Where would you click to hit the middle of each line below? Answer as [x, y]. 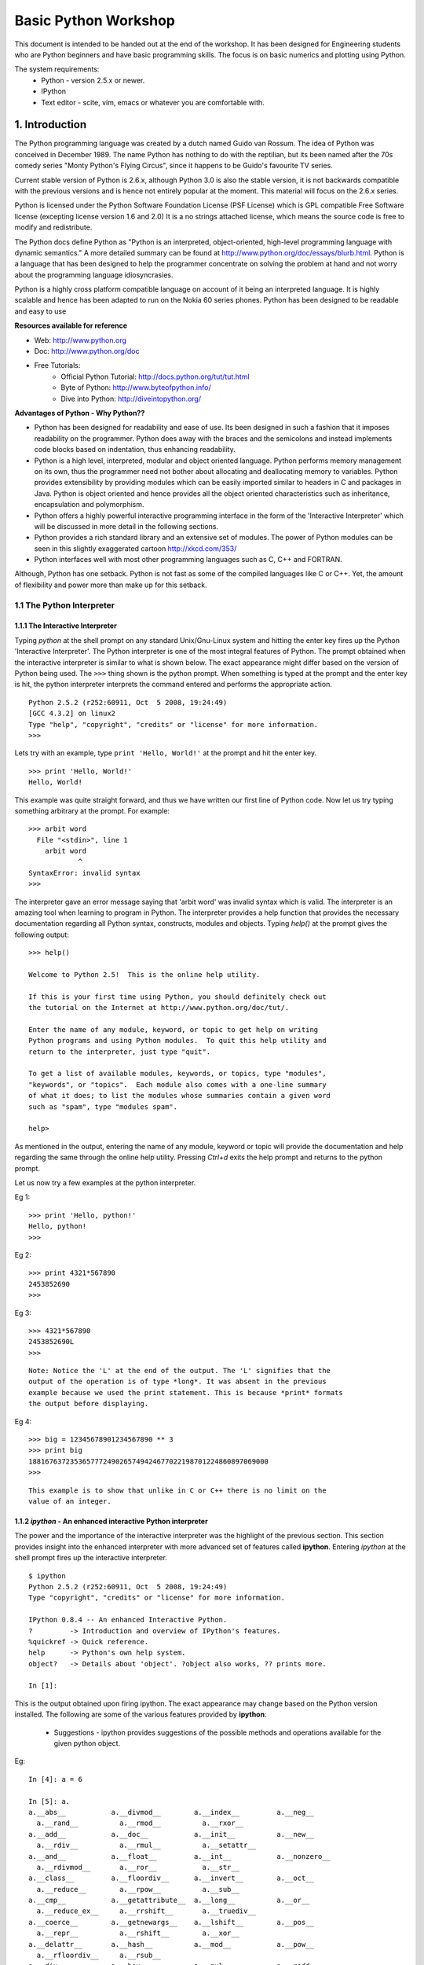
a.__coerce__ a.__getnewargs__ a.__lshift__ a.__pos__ [171, 1922]
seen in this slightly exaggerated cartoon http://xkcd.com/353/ [135, 548]
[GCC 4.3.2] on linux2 [72, 714]
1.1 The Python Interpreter [65, 605]
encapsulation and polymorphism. [89, 505]
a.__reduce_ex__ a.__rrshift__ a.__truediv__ [146, 1911]
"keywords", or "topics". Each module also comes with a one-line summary [177, 1084]
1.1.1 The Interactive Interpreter [66, 626]
